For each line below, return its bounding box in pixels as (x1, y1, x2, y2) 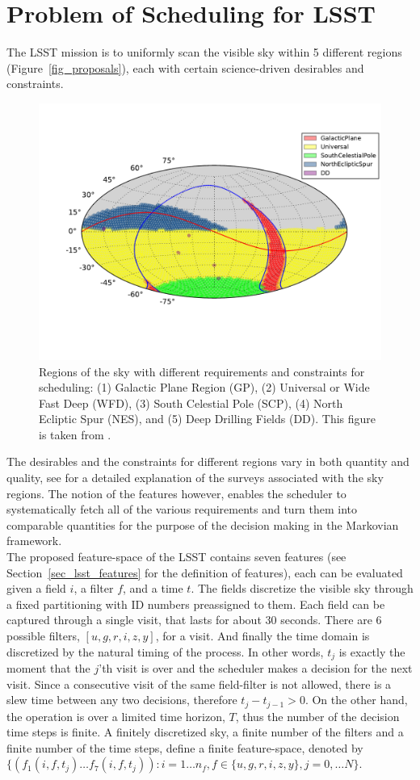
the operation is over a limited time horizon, (6, 707, 225, 724)
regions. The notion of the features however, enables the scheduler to (6, 484, 346, 501)
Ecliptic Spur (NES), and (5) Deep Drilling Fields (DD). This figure (39, 410, 376, 427)
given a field (6, 580, 66, 597)
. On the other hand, (304, 691, 408, 708)
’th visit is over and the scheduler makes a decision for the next (99, 660, 413, 677)
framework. (6, 532, 62, 549)
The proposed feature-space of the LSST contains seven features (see (6, 548, 346, 565)
